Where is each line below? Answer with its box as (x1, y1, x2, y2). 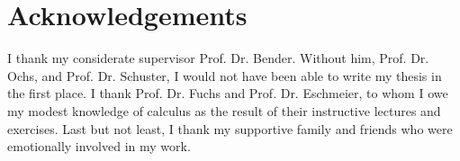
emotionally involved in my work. (7, 137, 191, 156)
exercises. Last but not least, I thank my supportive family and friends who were (7, 119, 453, 138)
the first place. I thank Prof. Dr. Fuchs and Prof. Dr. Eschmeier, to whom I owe (7, 84, 448, 103)
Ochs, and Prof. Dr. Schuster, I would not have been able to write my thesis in (7, 66, 442, 85)
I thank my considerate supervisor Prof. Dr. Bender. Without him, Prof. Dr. (7, 49, 429, 67)
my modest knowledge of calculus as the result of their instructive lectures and (7, 101, 441, 120)
